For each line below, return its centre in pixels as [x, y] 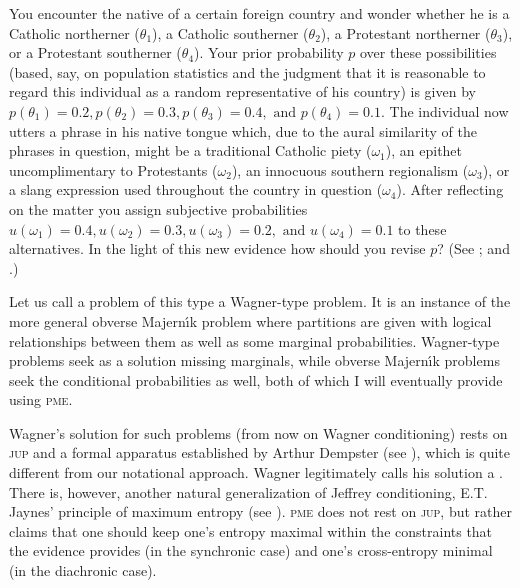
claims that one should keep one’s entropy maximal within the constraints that [251, 530]
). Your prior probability [269, 52]
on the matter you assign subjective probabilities [158, 208]
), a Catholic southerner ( [230, 32]
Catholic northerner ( [74, 32]
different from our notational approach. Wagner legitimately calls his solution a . [256, 472]
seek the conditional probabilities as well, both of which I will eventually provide [256, 379]
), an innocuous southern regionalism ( [350, 169]
